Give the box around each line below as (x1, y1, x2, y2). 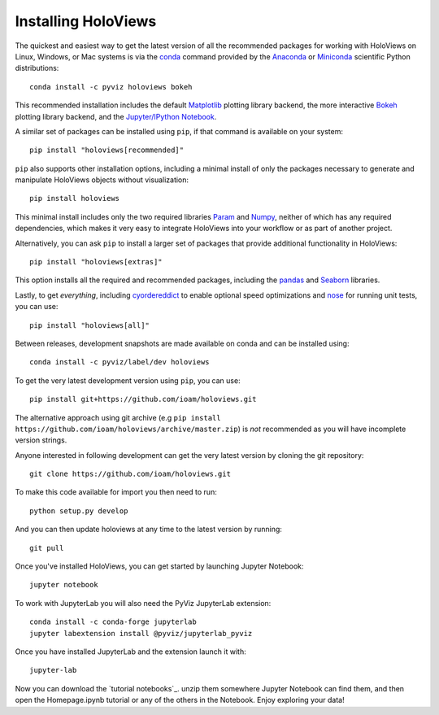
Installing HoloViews (15, 12, 157, 30)
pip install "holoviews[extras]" (29, 257, 163, 267)
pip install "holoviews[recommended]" (29, 146, 185, 155)
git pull (29, 543, 64, 552)
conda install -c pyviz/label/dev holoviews (29, 358, 211, 367)
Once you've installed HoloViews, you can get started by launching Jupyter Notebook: (15, 561, 304, 571)
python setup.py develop (29, 506, 128, 516)
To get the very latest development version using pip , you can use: (15, 375, 241, 386)
